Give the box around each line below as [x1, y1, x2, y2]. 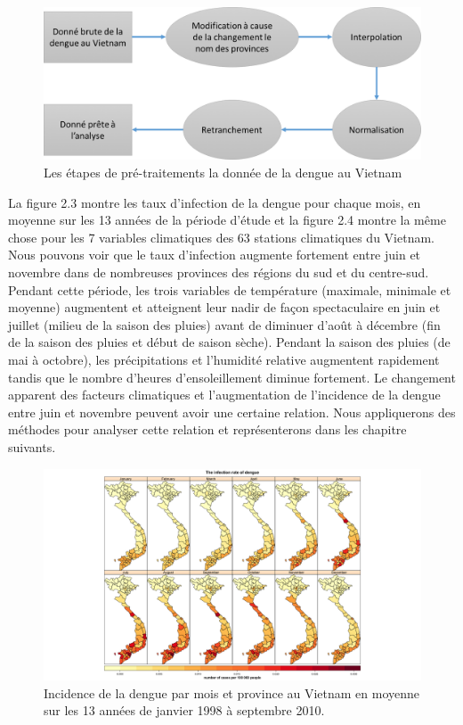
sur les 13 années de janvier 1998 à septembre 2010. [44, 701, 325, 720]
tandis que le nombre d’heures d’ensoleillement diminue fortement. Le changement [8, 367, 456, 386]
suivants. [8, 437, 56, 456]
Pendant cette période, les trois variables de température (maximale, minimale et [8, 280, 451, 299]
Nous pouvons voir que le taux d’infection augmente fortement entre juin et [8, 245, 421, 264]
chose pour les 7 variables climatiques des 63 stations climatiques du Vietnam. [8, 227, 435, 246]
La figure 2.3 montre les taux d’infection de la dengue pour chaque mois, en [8, 193, 421, 211]
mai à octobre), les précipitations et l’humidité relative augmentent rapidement [8, 350, 440, 368]
